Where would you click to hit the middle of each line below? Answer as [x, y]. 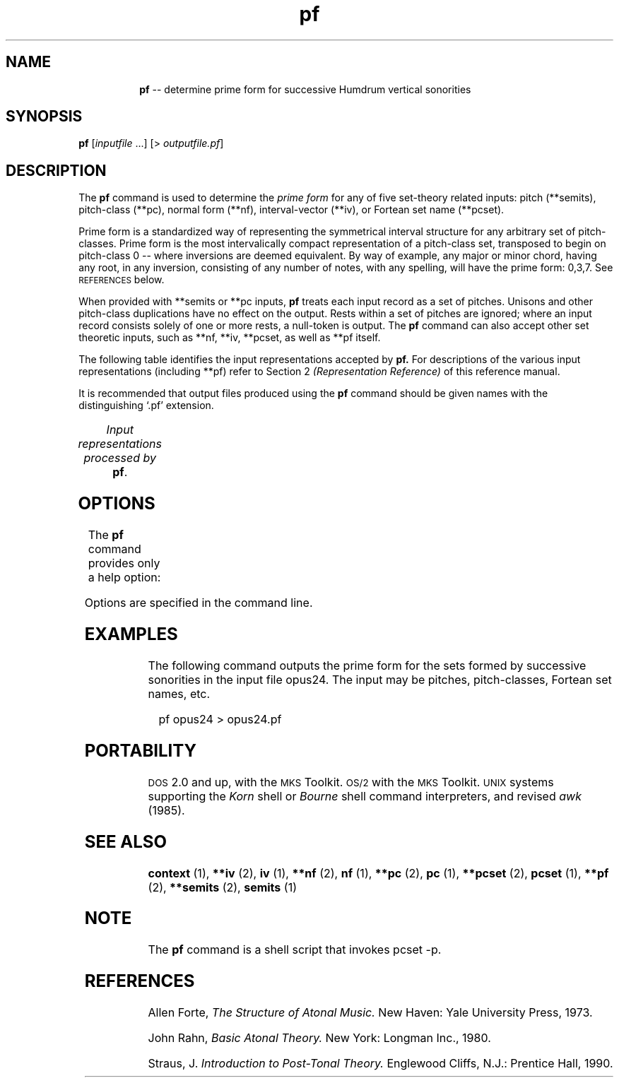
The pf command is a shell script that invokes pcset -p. [295, 950]
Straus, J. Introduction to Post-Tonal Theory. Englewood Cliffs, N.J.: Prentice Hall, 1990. [381, 1064]
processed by [120, 458]
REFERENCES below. [122, 280]
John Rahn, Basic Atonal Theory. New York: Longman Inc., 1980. [319, 1038]
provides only [124, 563]
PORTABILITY [141, 750]
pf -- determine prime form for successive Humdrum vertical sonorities [305, 89]
